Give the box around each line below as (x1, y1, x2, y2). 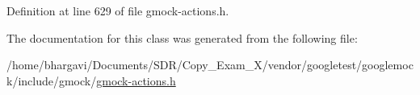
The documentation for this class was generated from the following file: (6, 29, 358, 46)
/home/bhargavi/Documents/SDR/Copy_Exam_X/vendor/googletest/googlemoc (6, 56, 414, 73)
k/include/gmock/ (6, 72, 97, 89)
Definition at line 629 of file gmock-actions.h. (6, 2, 229, 19)
